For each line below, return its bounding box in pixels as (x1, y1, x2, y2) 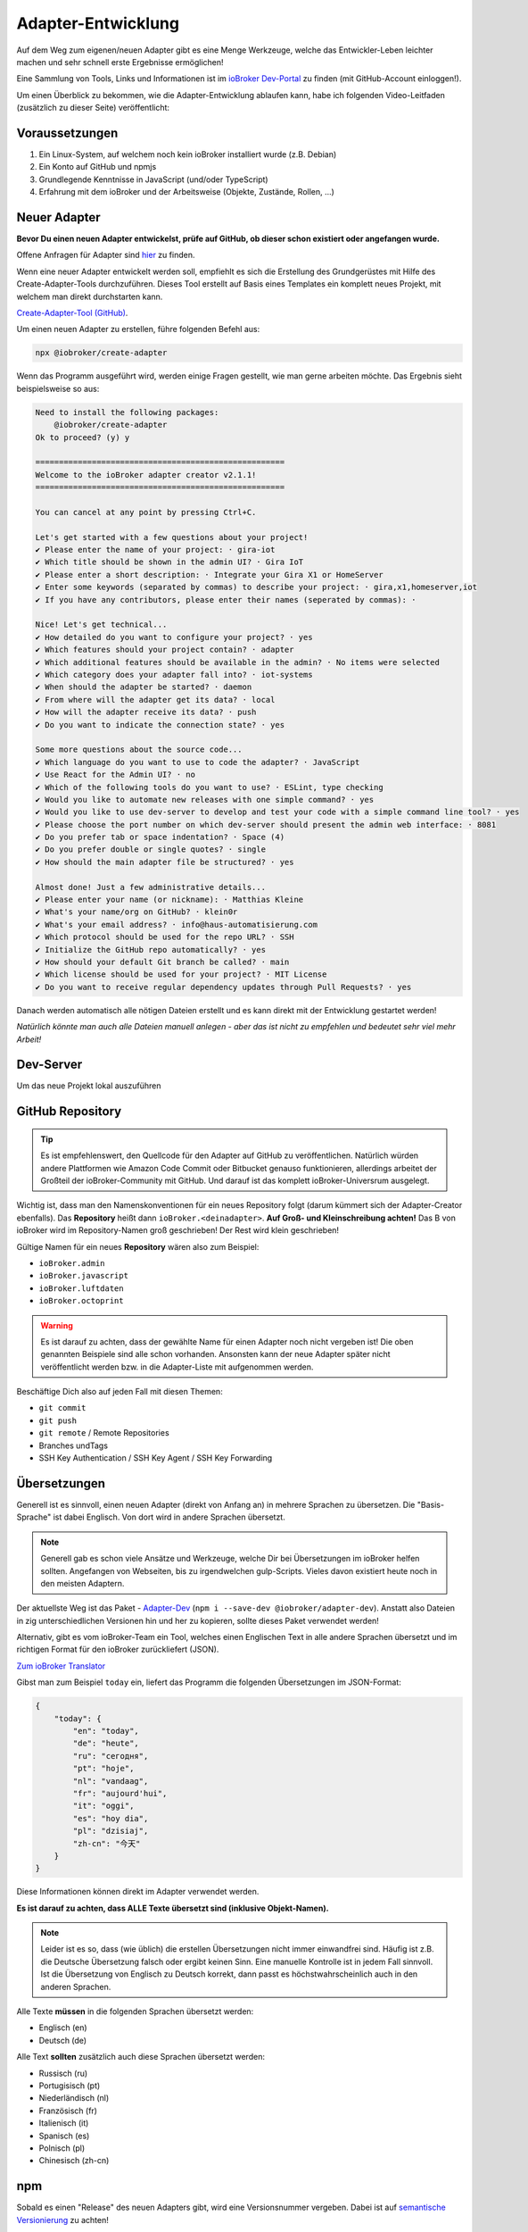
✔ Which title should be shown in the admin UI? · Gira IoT (35, 557, 304, 567)
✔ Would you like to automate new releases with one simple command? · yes (35, 795, 375, 804)
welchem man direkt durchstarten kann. (16, 291, 163, 302)
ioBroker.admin (38, 1258, 106, 1268)
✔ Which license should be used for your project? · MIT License (35, 970, 327, 979)
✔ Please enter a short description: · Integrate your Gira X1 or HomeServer (35, 570, 384, 579)
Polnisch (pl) (38, 2143, 86, 2153)
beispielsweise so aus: (16, 383, 100, 394)
